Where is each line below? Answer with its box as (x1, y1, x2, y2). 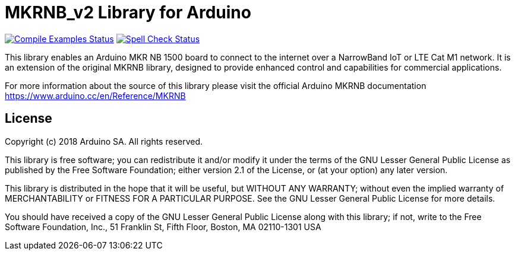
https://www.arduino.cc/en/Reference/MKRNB (5, 90, 186, 101)
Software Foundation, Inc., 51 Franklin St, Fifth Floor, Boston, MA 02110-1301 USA (5, 221, 321, 232)
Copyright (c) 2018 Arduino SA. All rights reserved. (5, 136, 203, 146)
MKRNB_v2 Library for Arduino (5, 2, 251, 23)
